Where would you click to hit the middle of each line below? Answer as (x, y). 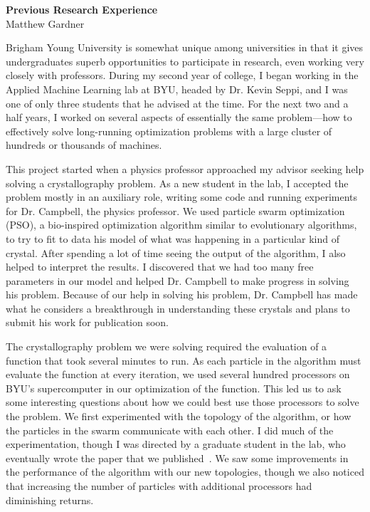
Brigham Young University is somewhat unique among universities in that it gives (185, 47)
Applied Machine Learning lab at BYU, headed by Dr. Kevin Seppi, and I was (177, 89)
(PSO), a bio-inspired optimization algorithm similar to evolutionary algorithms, (181, 225)
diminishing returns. (50, 500)
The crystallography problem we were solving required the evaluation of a (166, 346)
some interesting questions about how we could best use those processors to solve (183, 402)
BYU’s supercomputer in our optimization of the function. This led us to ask (174, 388)
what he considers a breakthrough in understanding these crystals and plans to (178, 308)
